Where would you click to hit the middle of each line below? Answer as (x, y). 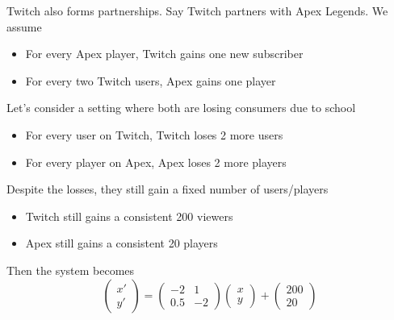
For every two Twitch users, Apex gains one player (151, 80)
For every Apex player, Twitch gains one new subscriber (164, 54)
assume (24, 26)
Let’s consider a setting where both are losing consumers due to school (181, 108)
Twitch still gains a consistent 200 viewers (129, 216)
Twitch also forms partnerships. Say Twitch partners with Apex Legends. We (197, 10)
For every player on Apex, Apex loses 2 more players (156, 162)
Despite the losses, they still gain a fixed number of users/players (168, 189)
